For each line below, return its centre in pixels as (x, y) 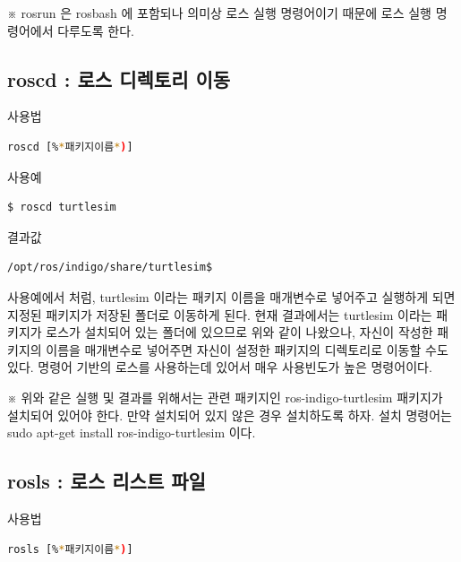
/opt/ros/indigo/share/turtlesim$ (110, 268)
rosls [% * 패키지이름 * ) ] (70, 549)
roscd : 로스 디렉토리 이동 (119, 78)
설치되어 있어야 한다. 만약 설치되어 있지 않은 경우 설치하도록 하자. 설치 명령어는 (230, 415)
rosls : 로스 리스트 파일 (107, 481)
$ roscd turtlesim (62, 208)
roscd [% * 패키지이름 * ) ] (70, 147)
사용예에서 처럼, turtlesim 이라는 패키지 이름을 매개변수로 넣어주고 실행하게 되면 (231, 296)
